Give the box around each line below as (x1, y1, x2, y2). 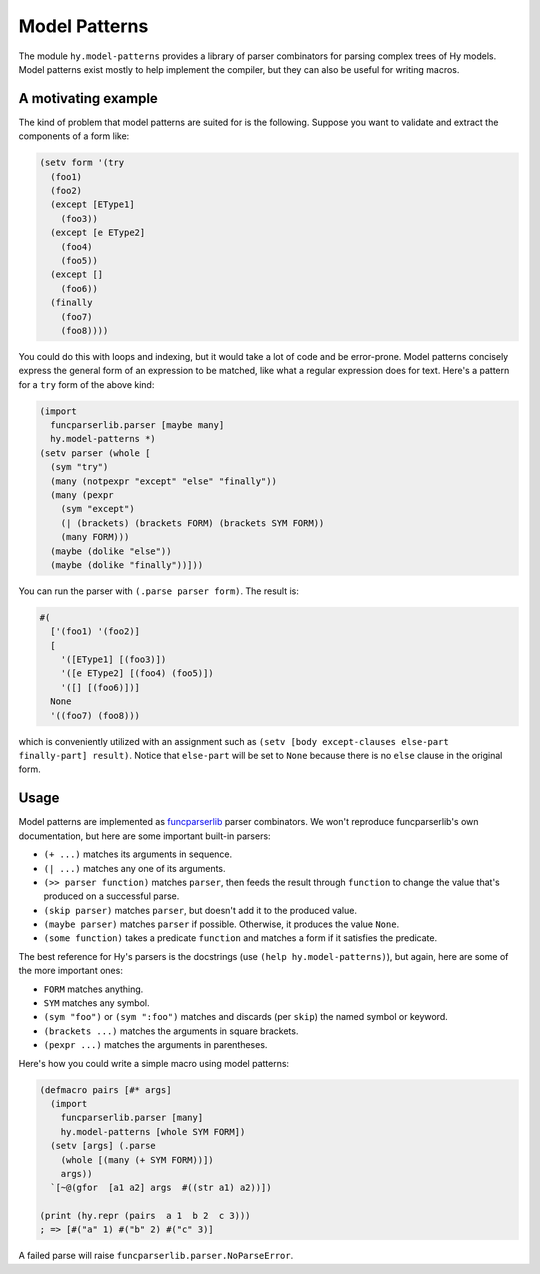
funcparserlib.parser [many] (60, 1112, 204, 1124)
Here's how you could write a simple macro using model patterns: (18, 1057, 290, 1069)
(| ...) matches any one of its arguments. (43, 862, 226, 874)
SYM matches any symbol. (43, 997, 150, 1009)
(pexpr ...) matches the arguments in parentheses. (43, 1039, 268, 1051)
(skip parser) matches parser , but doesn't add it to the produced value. (43, 904, 357, 916)
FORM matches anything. (43, 983, 144, 995)
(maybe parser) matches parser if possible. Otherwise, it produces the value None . (43, 918, 400, 930)
